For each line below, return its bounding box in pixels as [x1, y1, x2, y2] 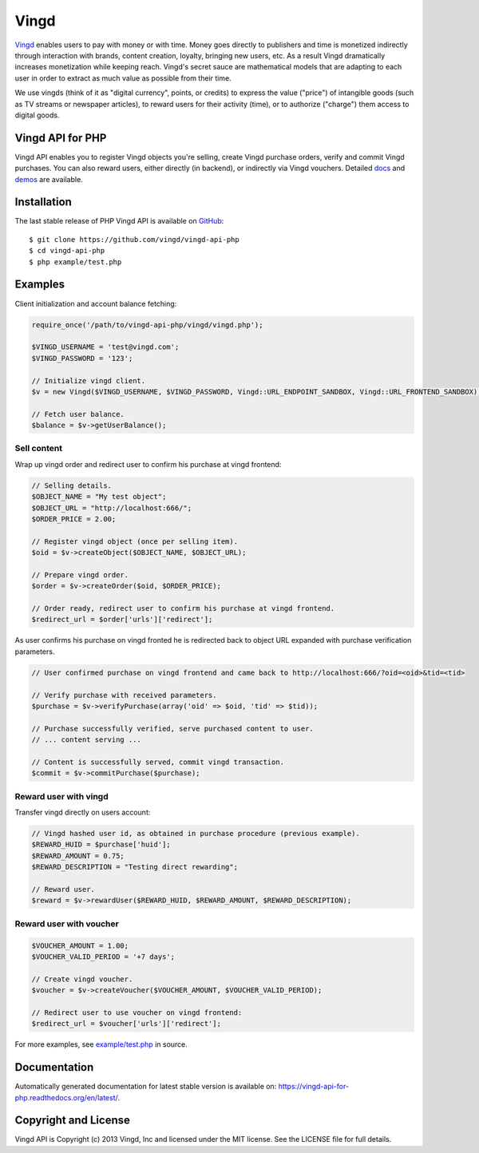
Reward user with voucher [14, 918, 119, 929]
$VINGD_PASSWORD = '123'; [31, 354, 133, 363]
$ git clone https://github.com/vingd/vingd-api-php [29, 235, 239, 244]
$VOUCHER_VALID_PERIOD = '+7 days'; [31, 952, 176, 961]
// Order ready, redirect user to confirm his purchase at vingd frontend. [31, 604, 335, 613]
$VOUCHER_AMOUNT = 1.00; [31, 941, 129, 950]
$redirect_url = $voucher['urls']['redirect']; [31, 1019, 221, 1028]
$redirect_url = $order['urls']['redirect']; [31, 615, 213, 624]
